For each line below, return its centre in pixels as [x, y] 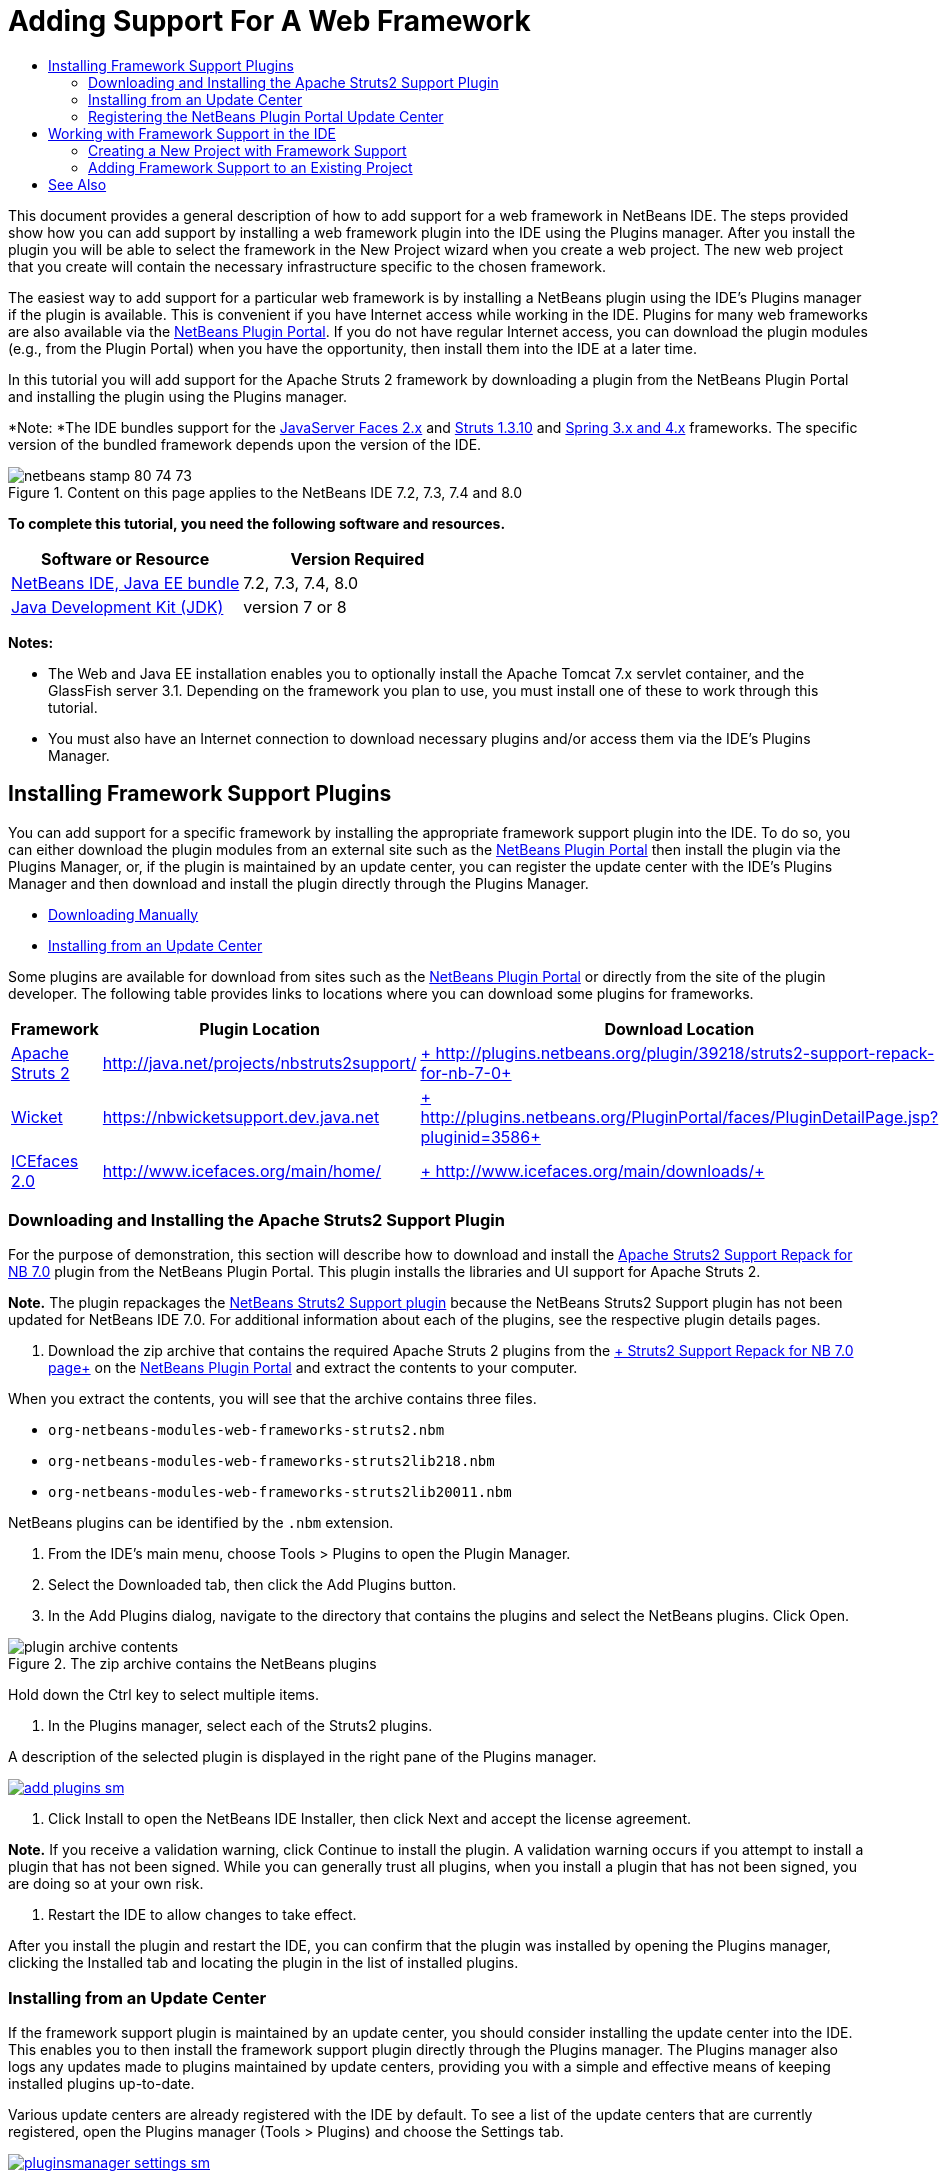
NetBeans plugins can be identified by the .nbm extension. [201, 1523]
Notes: [31, 642]
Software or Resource [125, 558]
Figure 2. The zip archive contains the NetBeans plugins [192, 1664]
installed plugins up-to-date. [101, 2084]
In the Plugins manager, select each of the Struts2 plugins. [240, 1726]
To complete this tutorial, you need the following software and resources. [257, 523]
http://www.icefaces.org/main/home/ [242, 1170]
